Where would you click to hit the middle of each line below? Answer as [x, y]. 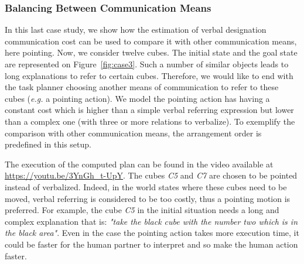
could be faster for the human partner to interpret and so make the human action [151, 244]
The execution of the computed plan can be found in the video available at [139, 164]
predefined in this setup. [48, 144]
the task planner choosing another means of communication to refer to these [142, 87]
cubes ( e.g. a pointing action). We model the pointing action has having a [137, 98]
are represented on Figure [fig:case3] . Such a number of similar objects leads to [147, 64]
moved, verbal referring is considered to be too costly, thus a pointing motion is [148, 198]
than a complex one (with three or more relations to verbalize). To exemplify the [150, 121]
